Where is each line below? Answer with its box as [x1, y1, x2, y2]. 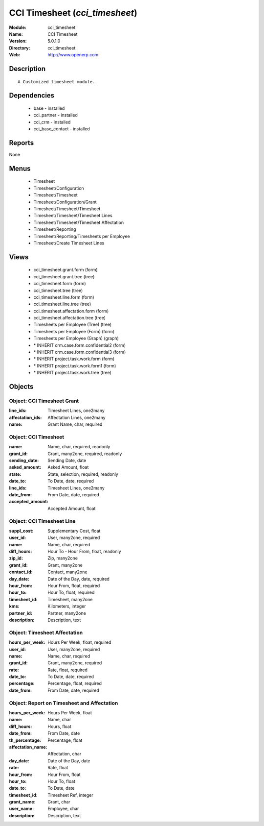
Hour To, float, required [47, 589, 95, 595]
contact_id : [9, 569, 33, 575]
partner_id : [9, 610, 33, 616]
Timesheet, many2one [47, 596, 93, 602]
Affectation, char [47, 751, 82, 757]
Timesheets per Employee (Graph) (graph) [33, 336, 119, 341]
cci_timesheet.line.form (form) [33, 294, 95, 300]
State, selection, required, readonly [47, 471, 118, 477]
